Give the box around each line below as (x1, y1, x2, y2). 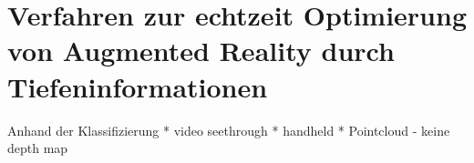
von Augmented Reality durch (7, 32, 395, 69)
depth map (7, 138, 68, 158)
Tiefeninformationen (7, 67, 268, 105)
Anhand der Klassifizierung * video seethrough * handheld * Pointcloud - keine (7, 120, 450, 139)
